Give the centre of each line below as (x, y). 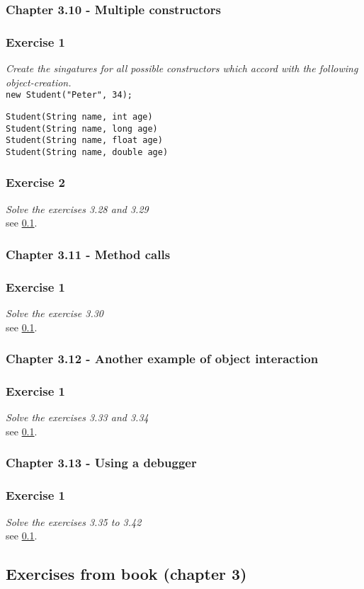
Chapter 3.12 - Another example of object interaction (162, 359)
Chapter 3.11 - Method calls (88, 254)
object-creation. (39, 82)
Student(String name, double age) (87, 152)
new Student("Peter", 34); (69, 95)
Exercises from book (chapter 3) (126, 574)
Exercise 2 (35, 182)
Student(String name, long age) (82, 128)
